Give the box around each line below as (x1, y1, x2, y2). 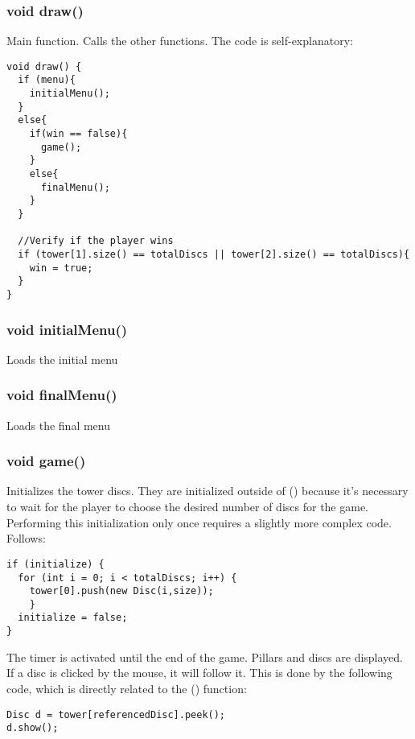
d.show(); (6, 722, 59, 734)
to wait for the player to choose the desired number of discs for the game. (6, 498, 369, 515)
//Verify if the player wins (18, 235, 174, 247)
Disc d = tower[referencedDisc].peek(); (6, 708, 226, 720)
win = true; (29, 262, 93, 274)
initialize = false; (18, 612, 128, 624)
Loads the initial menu (6, 350, 118, 367)
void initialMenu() (6, 319, 128, 339)
